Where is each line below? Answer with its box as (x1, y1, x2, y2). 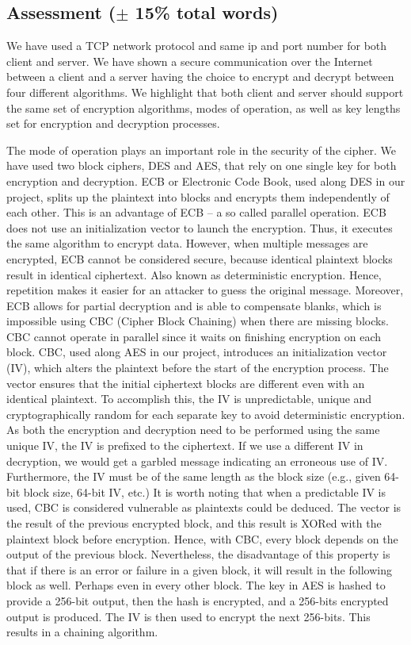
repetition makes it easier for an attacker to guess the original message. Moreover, (6, 282, 404, 298)
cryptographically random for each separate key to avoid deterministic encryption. (6, 405, 405, 422)
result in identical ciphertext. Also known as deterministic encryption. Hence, (6, 266, 382, 282)
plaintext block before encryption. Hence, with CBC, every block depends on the (6, 530, 398, 547)
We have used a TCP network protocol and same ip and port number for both (6, 37, 387, 54)
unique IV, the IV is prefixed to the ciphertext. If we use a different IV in (6, 437, 363, 454)
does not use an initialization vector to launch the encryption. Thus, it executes (6, 219, 393, 236)
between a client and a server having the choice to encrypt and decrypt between (6, 68, 394, 85)
